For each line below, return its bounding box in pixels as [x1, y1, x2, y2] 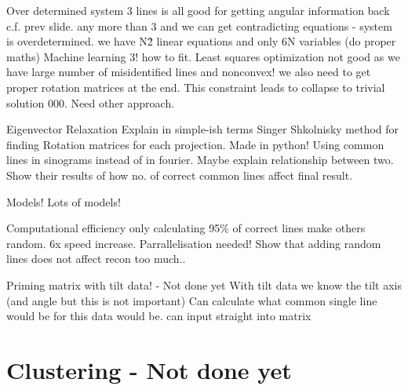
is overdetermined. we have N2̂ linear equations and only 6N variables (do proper [6, 33, 396, 49]
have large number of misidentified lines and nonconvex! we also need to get [6, 64, 371, 80]
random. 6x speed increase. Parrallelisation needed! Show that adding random [6, 235, 381, 251]
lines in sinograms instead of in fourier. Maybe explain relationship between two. [6, 151, 394, 168]
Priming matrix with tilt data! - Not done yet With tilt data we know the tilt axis [6, 276, 402, 293]
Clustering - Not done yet [6, 353, 292, 385]
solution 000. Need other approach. [6, 94, 175, 111]
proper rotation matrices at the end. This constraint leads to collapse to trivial [6, 78, 385, 95]
